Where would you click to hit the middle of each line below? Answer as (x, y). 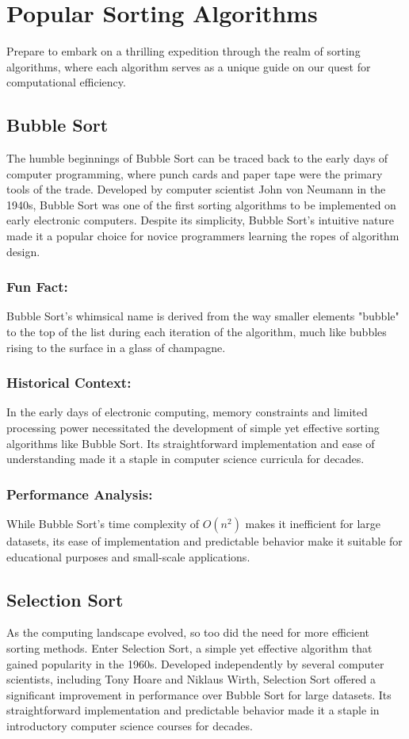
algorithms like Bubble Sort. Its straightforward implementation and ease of (191, 443)
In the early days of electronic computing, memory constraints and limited (187, 412)
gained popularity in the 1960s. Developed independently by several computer (195, 663)
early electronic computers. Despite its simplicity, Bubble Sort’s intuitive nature (201, 220)
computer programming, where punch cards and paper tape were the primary (195, 173)
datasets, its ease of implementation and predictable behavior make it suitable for (204, 541)
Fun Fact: (37, 287)
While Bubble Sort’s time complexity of (103, 524)
